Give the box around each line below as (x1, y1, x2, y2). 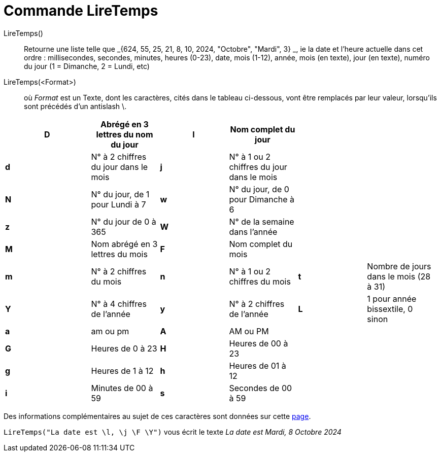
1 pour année (367, 293, 417, 304)
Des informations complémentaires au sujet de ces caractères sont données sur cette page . (4, 411, 311, 420)
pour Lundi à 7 (91, 199, 146, 209)
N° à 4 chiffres (91, 298, 147, 309)
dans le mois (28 (367, 271, 431, 282)
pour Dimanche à (229, 194, 295, 204)
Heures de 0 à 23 (91, 343, 157, 354)
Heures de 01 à (229, 360, 286, 371)
